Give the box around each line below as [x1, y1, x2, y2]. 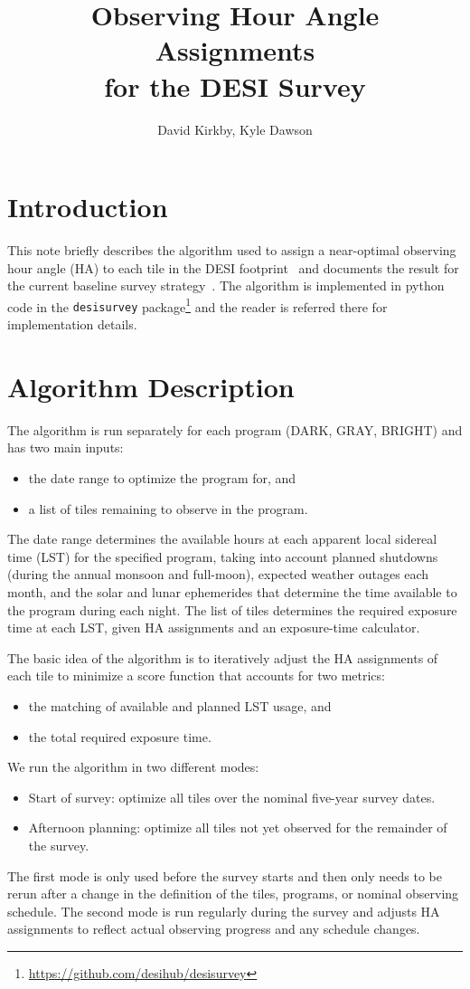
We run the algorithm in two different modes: [7, 757, 259, 776]
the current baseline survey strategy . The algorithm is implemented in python [7, 276, 445, 295]
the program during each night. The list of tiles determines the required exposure [7, 600, 457, 619]
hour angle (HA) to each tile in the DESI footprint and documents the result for [7, 258, 459, 277]
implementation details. [7, 315, 137, 334]
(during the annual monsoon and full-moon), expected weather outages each [7, 565, 429, 584]
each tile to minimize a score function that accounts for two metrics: [7, 666, 385, 685]
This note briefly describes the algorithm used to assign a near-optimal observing [7, 241, 456, 260]
